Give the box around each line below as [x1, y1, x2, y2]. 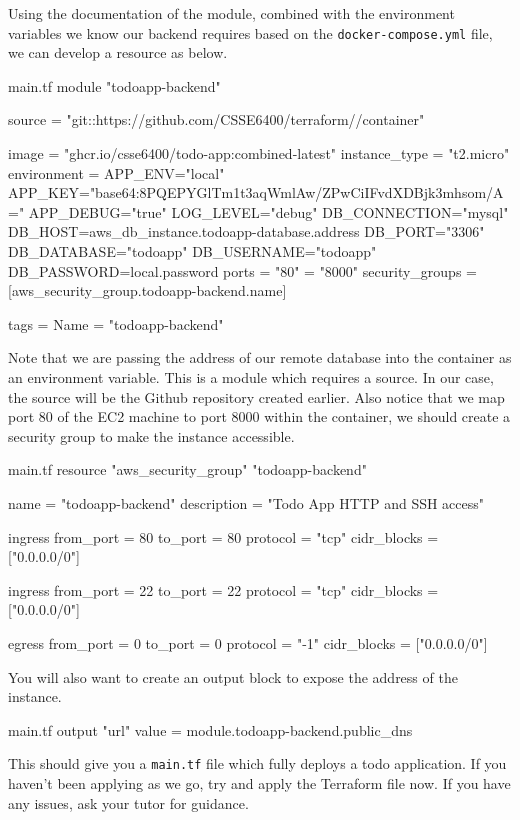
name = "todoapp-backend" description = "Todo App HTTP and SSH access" [8, 492, 485, 513]
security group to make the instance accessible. [8, 425, 295, 446]
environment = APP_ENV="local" [8, 162, 225, 183]
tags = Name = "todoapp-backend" [8, 313, 224, 334]
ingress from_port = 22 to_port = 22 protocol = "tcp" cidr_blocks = [8, 579, 439, 600]
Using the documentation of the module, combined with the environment [8, 3, 455, 23]
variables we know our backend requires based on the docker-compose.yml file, [8, 22, 493, 43]
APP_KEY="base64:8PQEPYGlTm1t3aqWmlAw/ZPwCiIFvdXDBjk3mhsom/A [8, 182, 504, 203]
